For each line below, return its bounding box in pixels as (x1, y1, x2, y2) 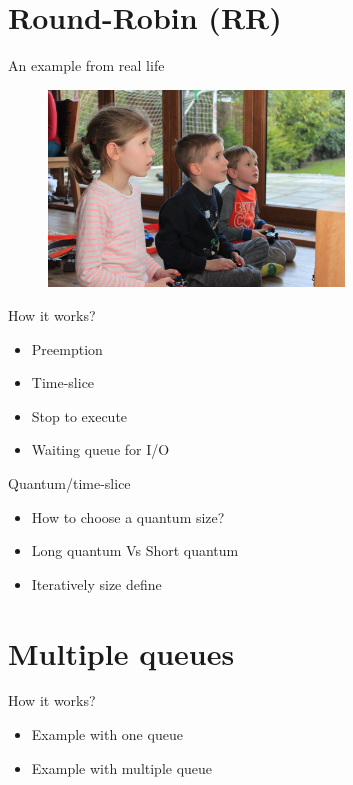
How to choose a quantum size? (31, 506, 225, 527)
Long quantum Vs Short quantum (31, 540, 239, 561)
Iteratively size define (31, 573, 162, 594)
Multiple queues (8, 632, 235, 673)
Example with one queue (31, 724, 183, 745)
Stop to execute (31, 405, 128, 426)
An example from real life (8, 55, 165, 76)
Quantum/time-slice (8, 472, 131, 493)
